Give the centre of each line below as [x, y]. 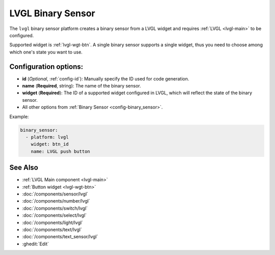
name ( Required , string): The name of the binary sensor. [81, 86]
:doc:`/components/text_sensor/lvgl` [60, 237]
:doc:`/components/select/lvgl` [54, 215]
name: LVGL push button [60, 151]
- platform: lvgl [47, 137]
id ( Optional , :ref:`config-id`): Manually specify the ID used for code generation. [106, 78]
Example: [19, 117]
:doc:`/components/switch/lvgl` [55, 208]
